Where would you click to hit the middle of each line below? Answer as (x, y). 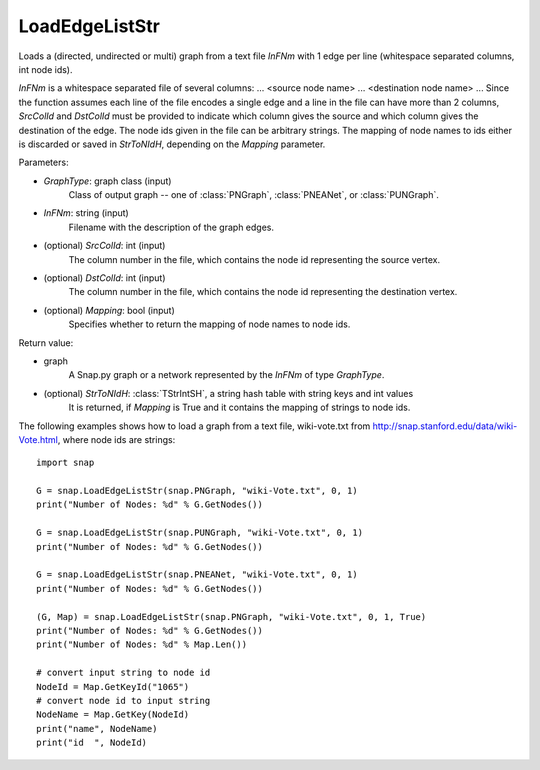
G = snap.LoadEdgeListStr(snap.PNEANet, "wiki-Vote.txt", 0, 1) (197, 574)
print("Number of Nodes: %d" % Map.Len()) (142, 644)
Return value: (46, 342)
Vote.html (38, 439)
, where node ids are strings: (116, 439)
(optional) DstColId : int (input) (104, 278)
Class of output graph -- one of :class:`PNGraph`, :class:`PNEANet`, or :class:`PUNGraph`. (254, 195)
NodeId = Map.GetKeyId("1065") (113, 686)
